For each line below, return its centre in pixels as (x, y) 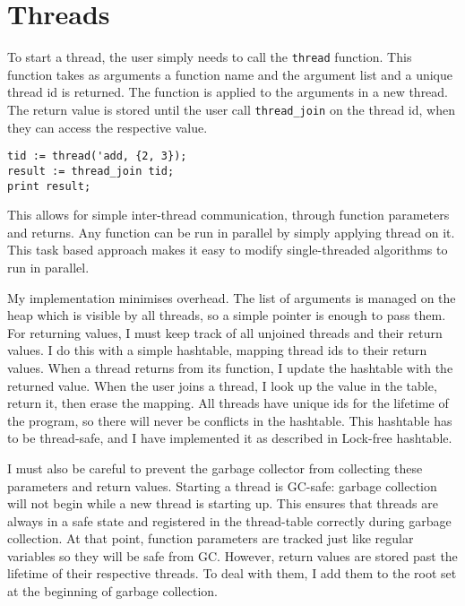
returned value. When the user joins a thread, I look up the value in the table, (222, 385)
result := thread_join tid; (91, 171)
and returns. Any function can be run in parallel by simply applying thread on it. (231, 232)
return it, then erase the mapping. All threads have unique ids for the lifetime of (228, 403)
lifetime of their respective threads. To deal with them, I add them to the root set (232, 573)
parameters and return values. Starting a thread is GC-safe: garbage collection (222, 485)
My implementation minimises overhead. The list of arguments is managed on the (232, 297)
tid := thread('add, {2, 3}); (97, 156)
